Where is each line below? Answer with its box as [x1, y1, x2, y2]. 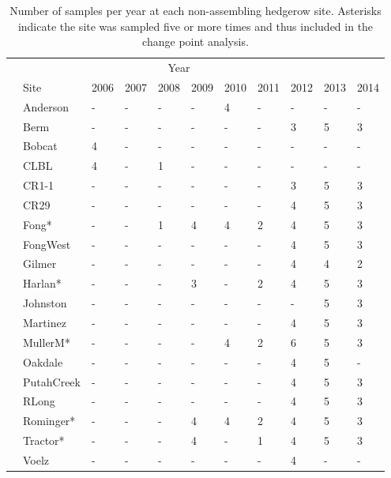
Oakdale [23, 353, 63, 370]
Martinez [23, 314, 66, 330]
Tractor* [23, 432, 65, 449]
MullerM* [23, 333, 70, 350]
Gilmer [23, 255, 57, 272]
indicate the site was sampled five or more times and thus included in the [17, 17, 374, 34]
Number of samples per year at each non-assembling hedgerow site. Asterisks [9, 2, 382, 18]
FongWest [23, 235, 71, 252]
